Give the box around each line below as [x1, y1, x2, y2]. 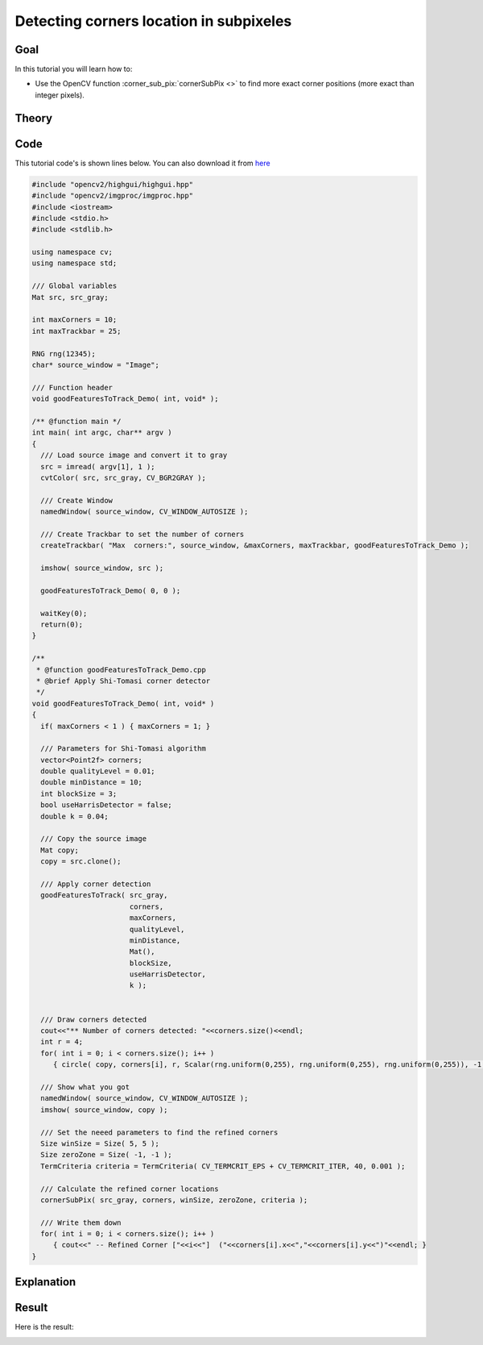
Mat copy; [40, 845, 80, 855]
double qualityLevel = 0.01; [40, 767, 156, 776]
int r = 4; [40, 1037, 84, 1047]
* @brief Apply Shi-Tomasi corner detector [36, 676, 211, 685]
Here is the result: [14, 1322, 74, 1332]
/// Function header [31, 383, 113, 392]
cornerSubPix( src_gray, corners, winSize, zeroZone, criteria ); [40, 1195, 308, 1205]
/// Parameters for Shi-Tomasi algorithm [40, 744, 207, 753]
